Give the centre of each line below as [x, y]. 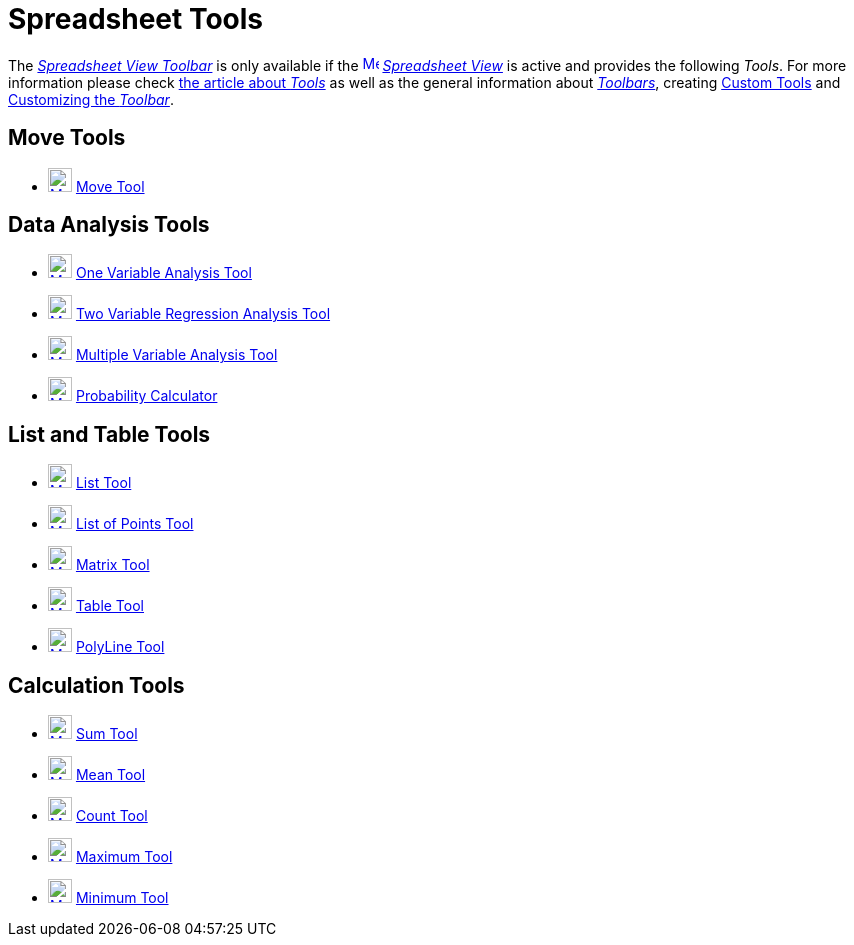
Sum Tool [106, 734]
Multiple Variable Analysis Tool [176, 355]
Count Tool [111, 816]
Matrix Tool [112, 565]
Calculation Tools [96, 685]
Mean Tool [110, 775]
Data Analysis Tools [109, 225]
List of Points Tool [134, 524]
